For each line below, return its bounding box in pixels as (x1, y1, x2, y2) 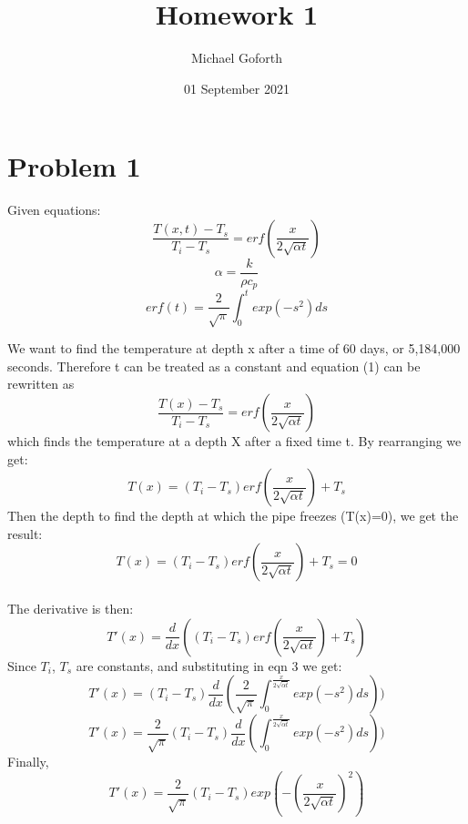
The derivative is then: (7, 598, 134, 617)
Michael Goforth (190, 48, 283, 67)
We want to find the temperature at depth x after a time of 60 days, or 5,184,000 (7, 339, 461, 358)
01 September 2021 (184, 78, 290, 97)
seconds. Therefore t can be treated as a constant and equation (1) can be (7, 356, 421, 375)
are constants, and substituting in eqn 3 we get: (76, 656, 342, 675)
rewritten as (7, 374, 75, 393)
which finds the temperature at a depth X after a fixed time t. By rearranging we (7, 432, 462, 450)
